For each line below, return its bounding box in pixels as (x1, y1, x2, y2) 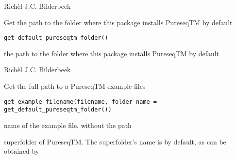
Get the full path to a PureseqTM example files (4, 81, 146, 91)
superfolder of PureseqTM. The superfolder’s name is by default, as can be (4, 136, 226, 146)
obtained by (4, 146, 39, 156)
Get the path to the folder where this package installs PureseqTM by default (4, 17, 233, 27)
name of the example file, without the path (4, 120, 132, 130)
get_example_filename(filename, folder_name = (4, 98, 157, 105)
